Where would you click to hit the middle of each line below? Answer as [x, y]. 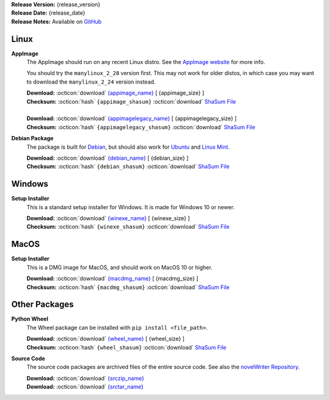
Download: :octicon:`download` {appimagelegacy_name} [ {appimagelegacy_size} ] [132, 118]
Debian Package [32, 138]
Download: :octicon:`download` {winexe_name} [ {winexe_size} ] [108, 218]
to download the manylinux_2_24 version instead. [91, 82]
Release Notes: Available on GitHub [57, 21]
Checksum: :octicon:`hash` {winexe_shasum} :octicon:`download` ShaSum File [128, 227]
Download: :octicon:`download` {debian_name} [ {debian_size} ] [108, 158]
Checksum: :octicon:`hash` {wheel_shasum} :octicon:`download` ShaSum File [127, 347]
